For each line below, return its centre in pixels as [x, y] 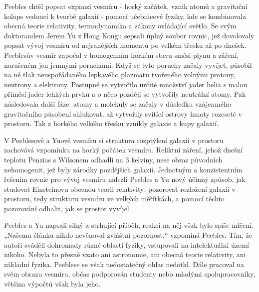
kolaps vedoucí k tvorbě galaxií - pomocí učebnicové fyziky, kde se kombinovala [125, 16]
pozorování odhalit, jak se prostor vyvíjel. [68, 208]
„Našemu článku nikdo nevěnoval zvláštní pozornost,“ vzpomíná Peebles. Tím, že [128, 235]
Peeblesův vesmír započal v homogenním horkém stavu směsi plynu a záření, [122, 55]
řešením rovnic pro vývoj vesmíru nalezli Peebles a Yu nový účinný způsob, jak [125, 179]
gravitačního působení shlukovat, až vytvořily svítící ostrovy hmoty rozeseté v [123, 113]
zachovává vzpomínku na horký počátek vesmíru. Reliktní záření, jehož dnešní [124, 150]
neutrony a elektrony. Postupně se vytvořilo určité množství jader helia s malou [126, 84]
